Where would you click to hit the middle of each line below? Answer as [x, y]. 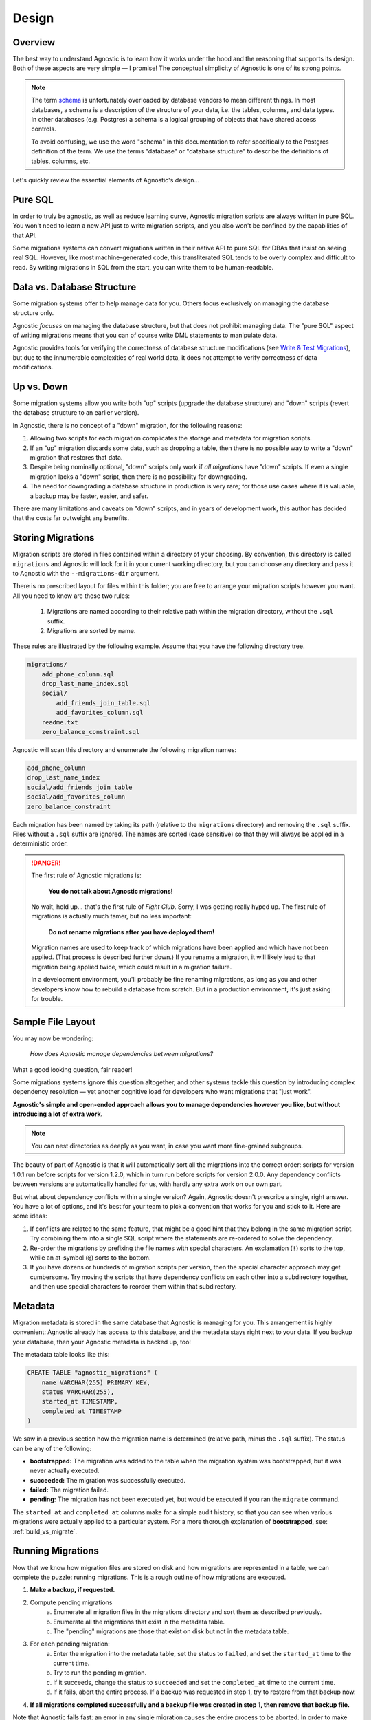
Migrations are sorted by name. [91, 630]
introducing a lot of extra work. [58, 1114]
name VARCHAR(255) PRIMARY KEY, [96, 1382]
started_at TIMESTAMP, [80, 1401]
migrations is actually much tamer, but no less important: [112, 916]
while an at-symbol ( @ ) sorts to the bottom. [90, 1257]
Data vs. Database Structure [75, 287]
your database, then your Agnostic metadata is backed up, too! [102, 1342]
